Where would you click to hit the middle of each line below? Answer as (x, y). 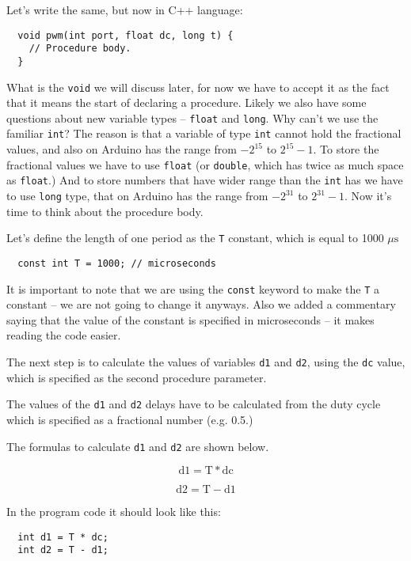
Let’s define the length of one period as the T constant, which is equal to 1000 (195, 238)
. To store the (346, 149)
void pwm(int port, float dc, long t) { (126, 35)
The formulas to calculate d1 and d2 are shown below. (138, 446)
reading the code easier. (64, 335)
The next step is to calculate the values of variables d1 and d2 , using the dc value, (206, 362)
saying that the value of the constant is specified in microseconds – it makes (190, 319)
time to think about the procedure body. (105, 211)
